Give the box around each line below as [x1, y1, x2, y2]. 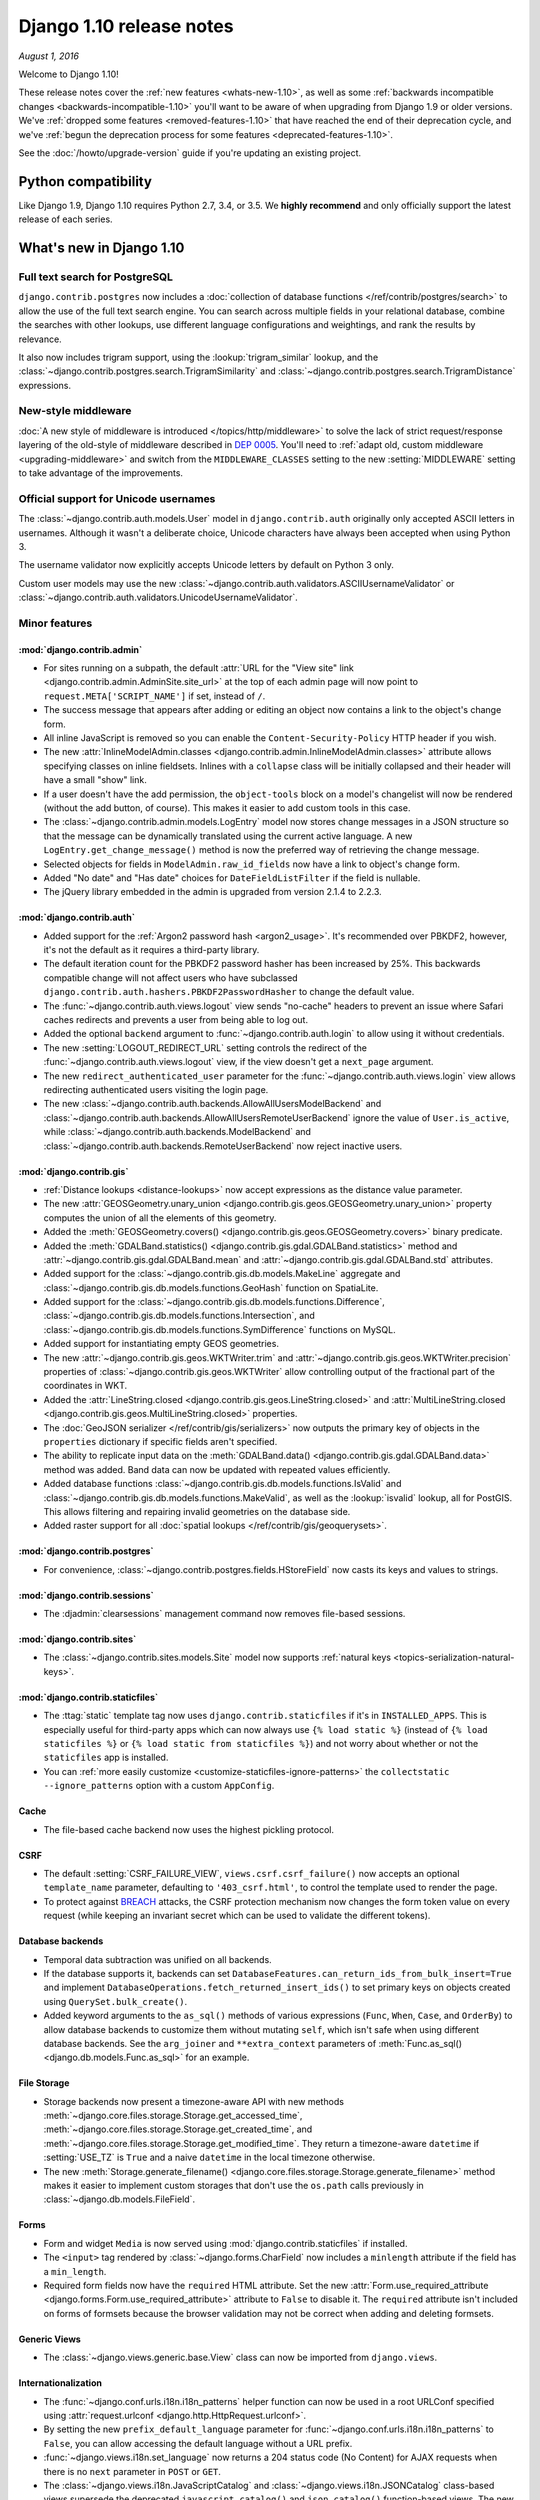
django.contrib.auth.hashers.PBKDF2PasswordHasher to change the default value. [43, 986, 415, 998]
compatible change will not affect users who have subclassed [43, 971, 299, 984]
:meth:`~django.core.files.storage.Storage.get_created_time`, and [43, 2123, 313, 2135]
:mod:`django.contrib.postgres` [18, 1545, 154, 1557]
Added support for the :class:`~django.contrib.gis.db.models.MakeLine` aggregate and [43, 1268, 401, 1280]
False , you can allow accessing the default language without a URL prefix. [43, 2437, 353, 2449]
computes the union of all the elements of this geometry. [43, 1211, 277, 1224]
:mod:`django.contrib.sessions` [18, 1589, 154, 1601]
